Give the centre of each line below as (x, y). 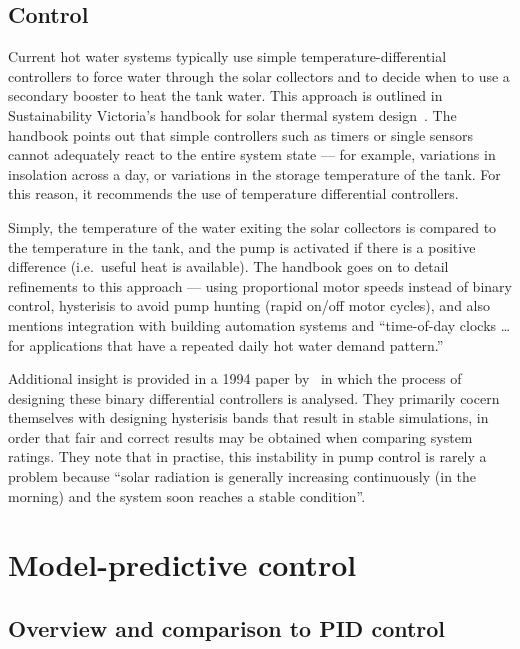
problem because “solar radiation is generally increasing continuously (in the (242, 476)
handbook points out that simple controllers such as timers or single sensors (240, 134)
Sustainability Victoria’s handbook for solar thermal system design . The (232, 114)
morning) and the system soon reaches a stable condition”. (187, 495)
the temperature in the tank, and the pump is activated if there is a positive (242, 246)
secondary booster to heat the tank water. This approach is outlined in (225, 95)
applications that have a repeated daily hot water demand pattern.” (236, 344)
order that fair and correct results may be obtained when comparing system (240, 436)
